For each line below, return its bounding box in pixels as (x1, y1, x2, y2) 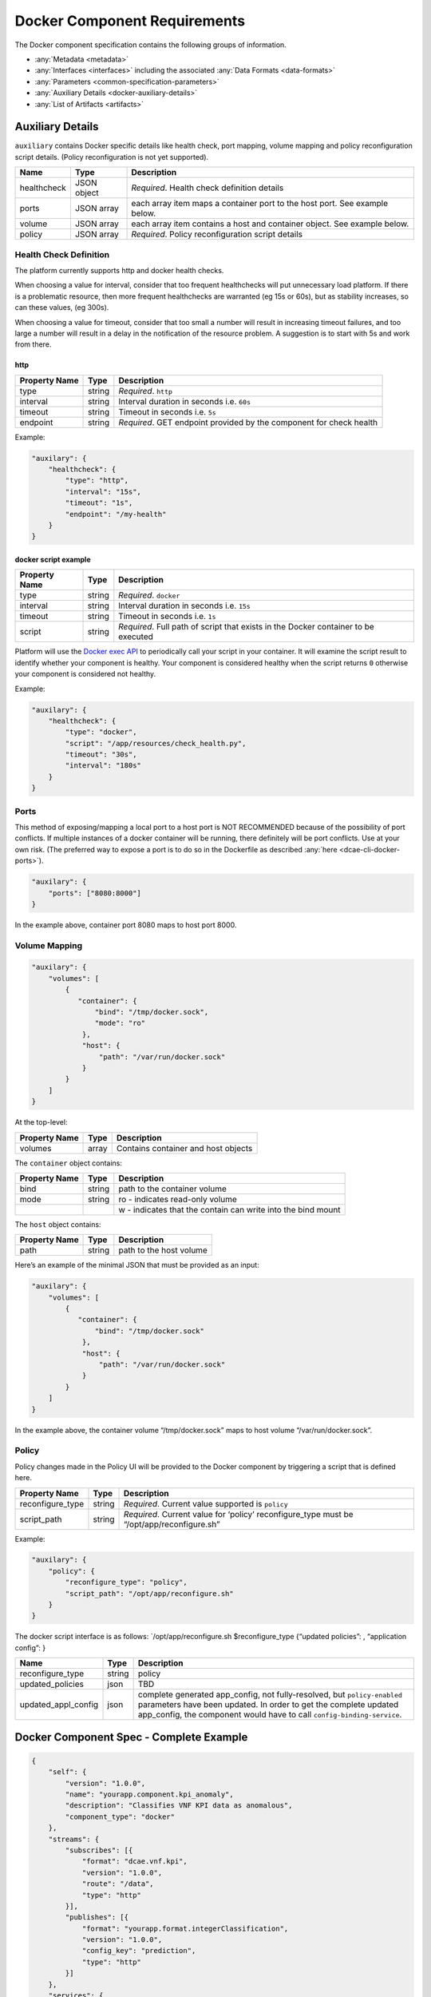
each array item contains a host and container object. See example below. (131, 218, 409, 229)
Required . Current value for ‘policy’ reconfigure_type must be (124, 1508, 354, 1519)
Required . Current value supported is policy (124, 1498, 289, 1509)
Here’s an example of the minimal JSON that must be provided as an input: (14, 1261, 259, 1270)
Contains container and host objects (116, 1142, 253, 1153)
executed (118, 631, 153, 642)
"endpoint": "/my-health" (65, 510, 167, 518)
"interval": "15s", (65, 487, 141, 496)
